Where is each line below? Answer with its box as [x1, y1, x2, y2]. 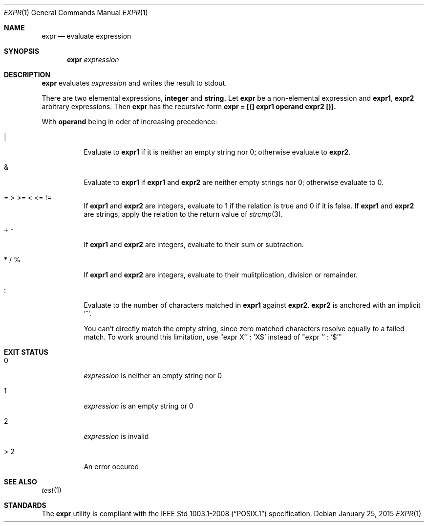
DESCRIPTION [4, 70, 51, 79]
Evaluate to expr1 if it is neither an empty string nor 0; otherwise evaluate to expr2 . [84, 148, 351, 156]
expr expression [67, 55, 119, 64]
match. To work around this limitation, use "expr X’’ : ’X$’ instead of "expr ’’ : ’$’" [84, 333, 342, 341]
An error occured [84, 462, 139, 471]
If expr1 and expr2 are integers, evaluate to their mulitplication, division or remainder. [84, 271, 358, 279]
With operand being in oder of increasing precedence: [42, 117, 217, 126]
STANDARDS [4, 501, 46, 509]
